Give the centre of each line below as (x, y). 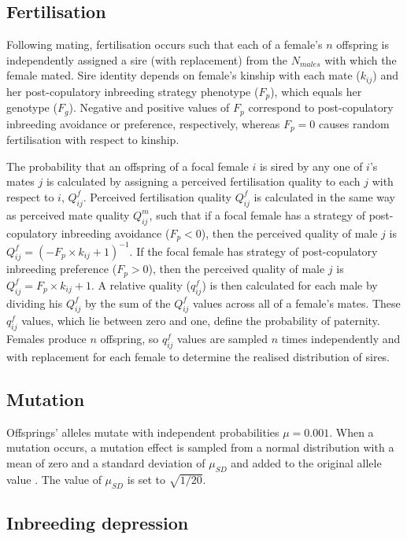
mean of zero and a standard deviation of (106, 462)
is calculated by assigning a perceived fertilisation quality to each (203, 181)
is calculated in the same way (324, 196)
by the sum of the (128, 303)
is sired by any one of (311, 166)
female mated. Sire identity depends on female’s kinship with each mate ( (183, 75)
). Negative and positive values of (149, 107)
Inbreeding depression (98, 522)
